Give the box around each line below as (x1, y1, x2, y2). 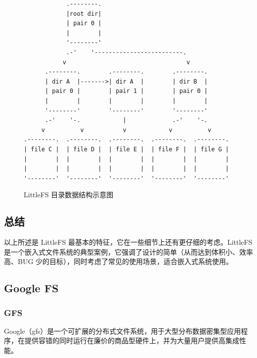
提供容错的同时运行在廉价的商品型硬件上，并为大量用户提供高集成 (24, 335, 239, 346)
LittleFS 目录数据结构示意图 (24, 189, 114, 200)
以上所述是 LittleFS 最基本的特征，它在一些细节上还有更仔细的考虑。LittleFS (4, 237, 253, 247)
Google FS (4, 280, 59, 296)
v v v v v (41, 126, 212, 134)
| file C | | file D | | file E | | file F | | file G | (24, 145, 229, 153)
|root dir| (66, 10, 102, 17)
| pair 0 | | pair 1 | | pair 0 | (44, 88, 208, 95)
